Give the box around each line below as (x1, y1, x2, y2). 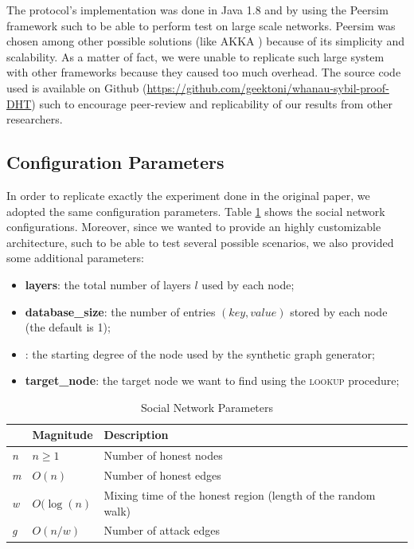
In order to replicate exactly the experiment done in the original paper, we (6, 186, 370, 203)
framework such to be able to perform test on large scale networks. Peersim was (6, 17, 396, 33)
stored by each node (290, 303, 388, 320)
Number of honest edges (103, 467, 221, 484)
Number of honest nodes (103, 447, 223, 464)
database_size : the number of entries (25, 303, 216, 320)
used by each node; (201, 276, 295, 292)
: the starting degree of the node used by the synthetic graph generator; (25, 345, 375, 362)
